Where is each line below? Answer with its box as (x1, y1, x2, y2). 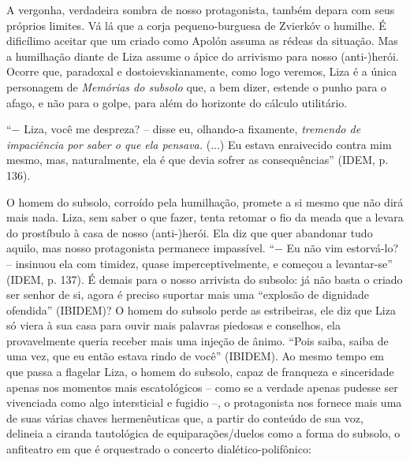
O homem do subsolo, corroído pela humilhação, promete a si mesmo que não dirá (6, 193, 404, 210)
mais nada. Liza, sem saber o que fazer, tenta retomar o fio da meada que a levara (6, 209, 404, 225)
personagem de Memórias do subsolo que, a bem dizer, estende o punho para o (6, 78, 387, 95)
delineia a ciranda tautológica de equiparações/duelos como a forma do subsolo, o (6, 425, 401, 442)
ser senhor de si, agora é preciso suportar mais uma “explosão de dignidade (6, 286, 370, 303)
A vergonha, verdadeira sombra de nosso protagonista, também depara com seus (6, 2, 395, 17)
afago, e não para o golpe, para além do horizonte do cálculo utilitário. (6, 94, 348, 110)
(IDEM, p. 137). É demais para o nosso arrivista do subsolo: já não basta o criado (6, 270, 403, 287)
